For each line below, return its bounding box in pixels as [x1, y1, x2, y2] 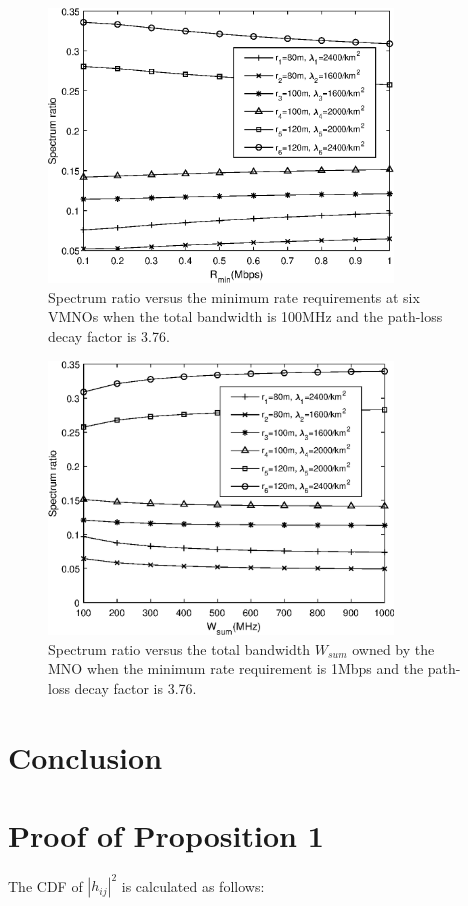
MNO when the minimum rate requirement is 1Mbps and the [48, 658, 424, 679]
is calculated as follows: [121, 875, 265, 896]
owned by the [352, 638, 435, 659]
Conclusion [8, 736, 163, 777]
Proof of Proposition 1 [8, 814, 324, 855]
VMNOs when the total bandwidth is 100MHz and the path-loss [48, 306, 443, 327]
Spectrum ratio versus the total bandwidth [48, 638, 311, 659]
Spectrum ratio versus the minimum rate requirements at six [48, 286, 420, 307]
